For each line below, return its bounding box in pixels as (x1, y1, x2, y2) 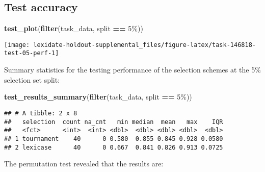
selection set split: (4, 74, 60, 85)
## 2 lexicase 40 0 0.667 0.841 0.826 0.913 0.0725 (4, 143, 223, 151)
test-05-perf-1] (4, 50, 59, 57)
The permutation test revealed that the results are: (4, 158, 164, 169)
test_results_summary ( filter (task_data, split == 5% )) (4, 91, 192, 102)
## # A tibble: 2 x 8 (4, 109, 77, 117)
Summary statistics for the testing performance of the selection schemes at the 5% (4, 64, 261, 75)
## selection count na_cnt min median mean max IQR (4, 118, 223, 126)
